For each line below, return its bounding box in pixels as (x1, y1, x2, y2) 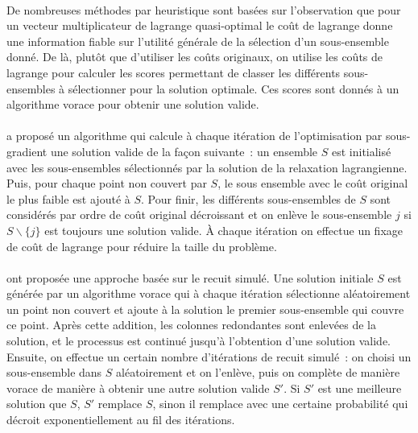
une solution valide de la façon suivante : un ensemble (50, 142, 318, 159)
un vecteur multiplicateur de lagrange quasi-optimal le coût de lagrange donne (6, 17, 393, 34)
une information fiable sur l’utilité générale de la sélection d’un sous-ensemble (6, 32, 389, 49)
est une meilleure (317, 379, 402, 396)
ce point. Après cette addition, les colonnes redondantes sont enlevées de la (6, 316, 376, 333)
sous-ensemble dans (6, 364, 102, 381)
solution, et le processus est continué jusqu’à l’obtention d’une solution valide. (6, 332, 391, 349)
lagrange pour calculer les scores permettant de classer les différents (6, 64, 341, 80)
